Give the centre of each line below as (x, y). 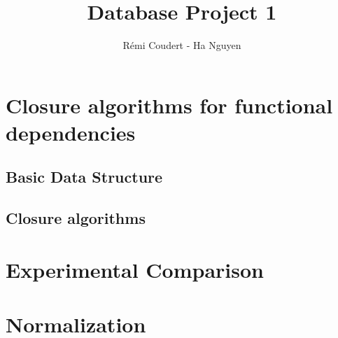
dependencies (71, 132)
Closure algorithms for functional (169, 105)
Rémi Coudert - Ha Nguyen (182, 45)
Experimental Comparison (135, 269)
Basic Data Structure (84, 177)
